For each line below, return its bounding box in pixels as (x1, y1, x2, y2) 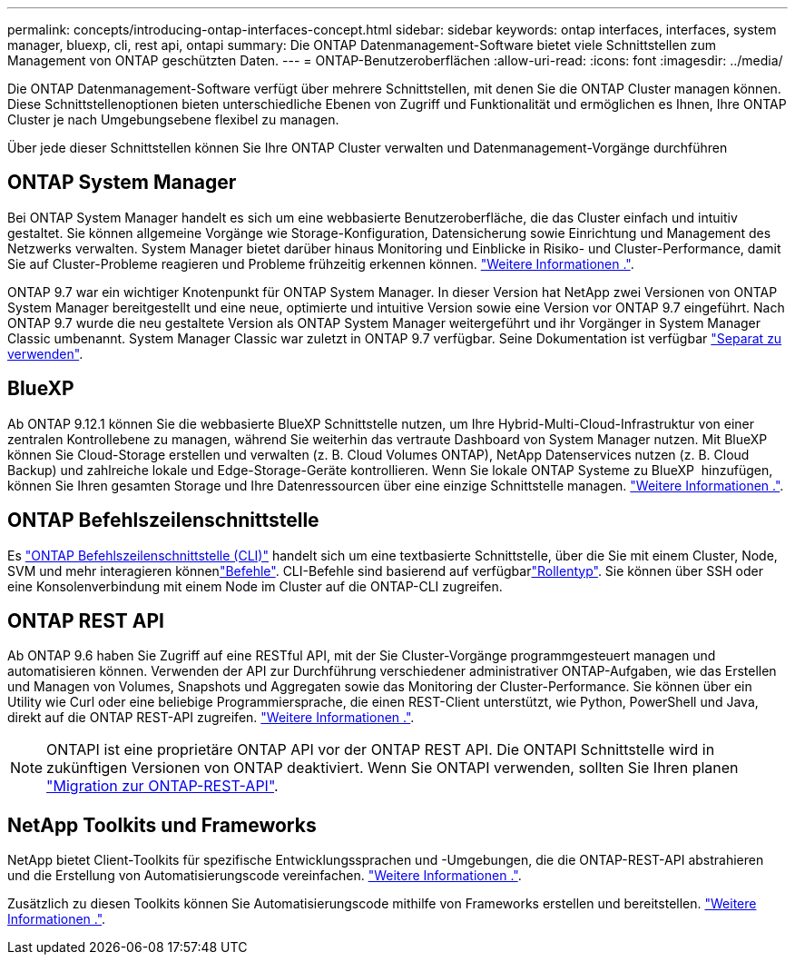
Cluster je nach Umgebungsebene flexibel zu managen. (7, 112, 339, 127)
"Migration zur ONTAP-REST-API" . (46, 777, 279, 796)
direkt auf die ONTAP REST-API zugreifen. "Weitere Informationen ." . (7, 709, 415, 726)
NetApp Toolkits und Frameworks (7, 813, 317, 837)
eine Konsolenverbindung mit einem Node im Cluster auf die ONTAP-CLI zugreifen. (7, 578, 503, 594)
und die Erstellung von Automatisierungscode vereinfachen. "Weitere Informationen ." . (7, 868, 522, 884)
